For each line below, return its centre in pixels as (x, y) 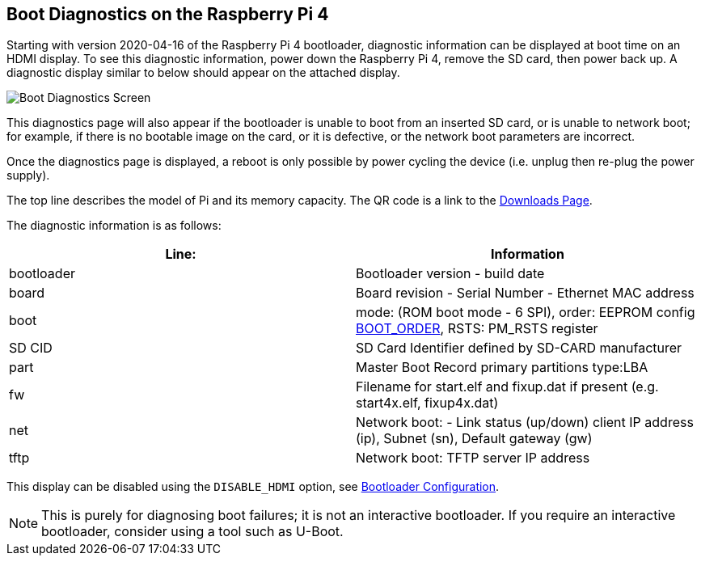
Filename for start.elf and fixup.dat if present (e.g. (507, 387)
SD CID (31, 348)
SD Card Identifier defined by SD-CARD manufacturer (519, 348)
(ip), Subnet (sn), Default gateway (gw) (474, 439)
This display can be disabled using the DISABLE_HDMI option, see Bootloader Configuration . (253, 487)
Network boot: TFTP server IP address (473, 458)
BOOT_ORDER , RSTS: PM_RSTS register (477, 329)
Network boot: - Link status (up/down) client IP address (525, 423)
